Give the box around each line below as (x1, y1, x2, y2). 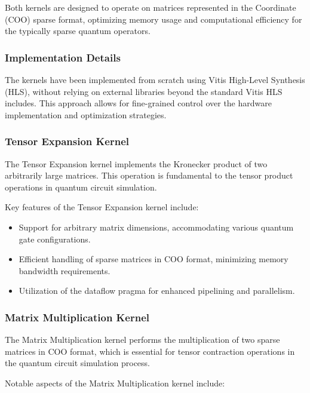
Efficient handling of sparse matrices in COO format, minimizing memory (19, 253, 288, 265)
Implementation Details (5, 50, 121, 65)
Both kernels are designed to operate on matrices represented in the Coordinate (5, 1, 296, 13)
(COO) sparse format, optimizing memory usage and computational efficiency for (5, 13, 302, 25)
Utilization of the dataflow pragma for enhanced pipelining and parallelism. (19, 284, 295, 297)
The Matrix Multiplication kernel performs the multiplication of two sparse (5, 333, 280, 346)
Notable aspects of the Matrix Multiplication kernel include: (5, 376, 225, 389)
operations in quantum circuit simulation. (5, 180, 157, 193)
